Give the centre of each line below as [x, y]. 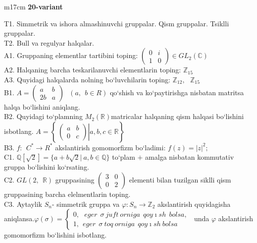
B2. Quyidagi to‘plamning [43, 116]
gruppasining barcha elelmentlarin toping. [67, 194]
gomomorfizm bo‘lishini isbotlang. [55, 235]
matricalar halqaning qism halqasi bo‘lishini [178, 116]
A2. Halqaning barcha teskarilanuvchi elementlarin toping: [93, 70]
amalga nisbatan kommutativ [190, 157]
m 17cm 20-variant [33, 6]
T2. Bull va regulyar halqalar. [49, 42]
